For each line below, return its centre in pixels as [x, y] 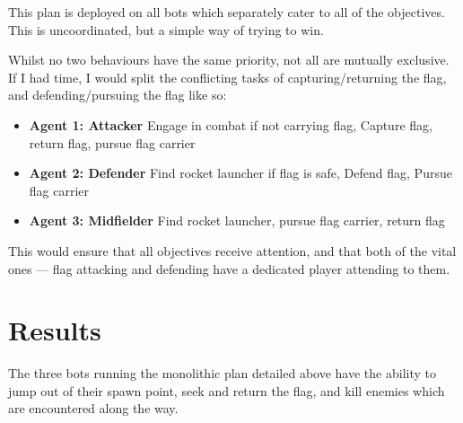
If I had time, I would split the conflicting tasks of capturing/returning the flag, [227, 77]
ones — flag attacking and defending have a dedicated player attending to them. [229, 268]
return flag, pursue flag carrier [112, 142]
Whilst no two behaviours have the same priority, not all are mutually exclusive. [229, 60]
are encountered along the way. [93, 408]
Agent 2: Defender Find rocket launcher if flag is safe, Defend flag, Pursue [240, 173]
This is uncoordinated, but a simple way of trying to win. [166, 29]
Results [55, 330]
